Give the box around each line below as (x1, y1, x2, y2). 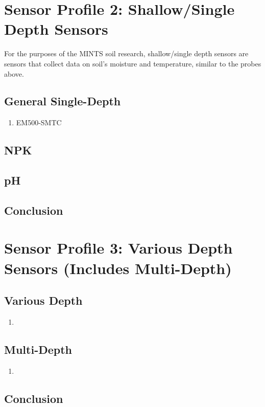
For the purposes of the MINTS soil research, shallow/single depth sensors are (4, 48, 249, 59)
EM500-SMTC (16, 117, 62, 128)
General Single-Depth (4, 93, 121, 109)
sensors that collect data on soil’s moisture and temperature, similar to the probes (4, 58, 261, 69)
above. (4, 68, 24, 79)
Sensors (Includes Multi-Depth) (4, 257, 232, 278)
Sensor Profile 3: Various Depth (4, 237, 233, 258)
